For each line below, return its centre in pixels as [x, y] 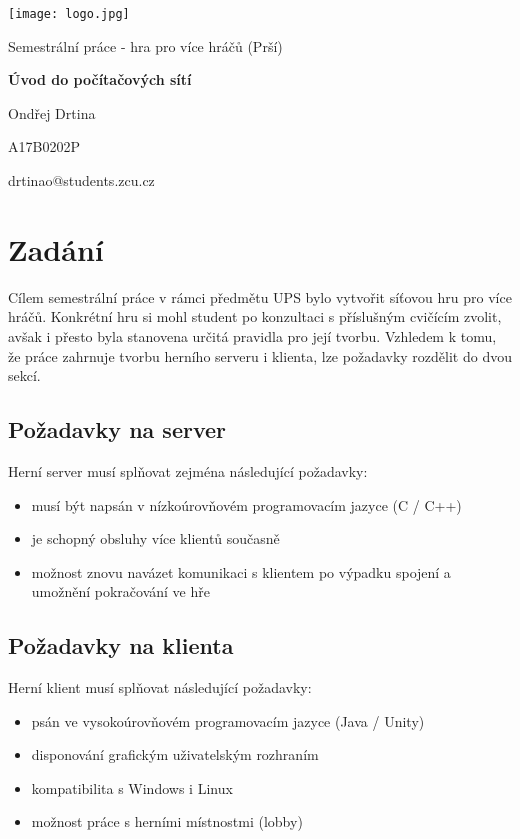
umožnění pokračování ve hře [120, 591]
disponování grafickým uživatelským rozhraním [175, 754]
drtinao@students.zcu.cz [81, 180]
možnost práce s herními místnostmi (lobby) [167, 821]
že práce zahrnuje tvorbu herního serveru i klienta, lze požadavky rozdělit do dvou [260, 355]
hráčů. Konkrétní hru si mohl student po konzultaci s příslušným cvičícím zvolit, [255, 316]
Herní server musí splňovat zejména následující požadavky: [188, 470]
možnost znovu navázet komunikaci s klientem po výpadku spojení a [241, 571]
